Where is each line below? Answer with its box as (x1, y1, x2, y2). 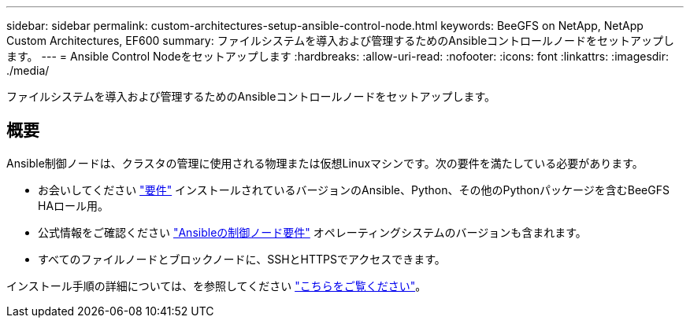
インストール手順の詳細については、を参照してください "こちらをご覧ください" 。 (6, 278, 427, 293)
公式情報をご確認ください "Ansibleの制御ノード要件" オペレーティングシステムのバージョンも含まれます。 (38, 225, 587, 239)
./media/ (6, 64, 50, 77)
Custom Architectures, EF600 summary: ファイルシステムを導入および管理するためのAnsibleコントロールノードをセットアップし (6, 34, 675, 47)
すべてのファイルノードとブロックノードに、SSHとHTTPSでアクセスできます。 (38, 252, 446, 266)
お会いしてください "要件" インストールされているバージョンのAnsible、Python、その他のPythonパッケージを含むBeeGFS (38, 182, 670, 197)
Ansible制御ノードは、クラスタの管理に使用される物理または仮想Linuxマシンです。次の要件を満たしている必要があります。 (6, 156, 644, 170)
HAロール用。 (38, 198, 109, 212)
